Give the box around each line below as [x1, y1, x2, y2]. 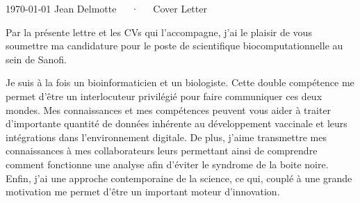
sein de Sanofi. [6, 51, 67, 66]
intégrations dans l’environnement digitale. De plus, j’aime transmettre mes [6, 129, 327, 144]
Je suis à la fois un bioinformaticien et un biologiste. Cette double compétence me [6, 75, 354, 90]
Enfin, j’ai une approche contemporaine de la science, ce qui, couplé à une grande [6, 170, 352, 185]
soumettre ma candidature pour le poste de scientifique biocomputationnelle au [6, 38, 343, 53]
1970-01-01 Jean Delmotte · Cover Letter [6, 1, 207, 15]
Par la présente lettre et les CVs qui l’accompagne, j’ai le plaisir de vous [6, 24, 312, 39]
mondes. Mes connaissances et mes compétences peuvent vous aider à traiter [6, 102, 332, 117]
